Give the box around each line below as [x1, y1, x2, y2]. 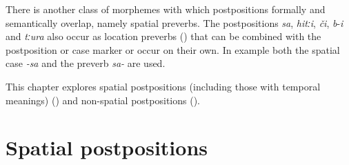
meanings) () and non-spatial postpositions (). [6, 93, 200, 107]
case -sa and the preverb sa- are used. [6, 56, 166, 70]
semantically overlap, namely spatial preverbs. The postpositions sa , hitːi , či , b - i [6, 15, 343, 30]
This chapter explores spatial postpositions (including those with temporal [6, 79, 321, 93]
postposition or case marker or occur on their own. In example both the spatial [6, 42, 340, 57]
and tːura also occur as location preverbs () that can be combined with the [6, 29, 321, 43]
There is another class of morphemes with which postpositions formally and [6, 2, 326, 16]
